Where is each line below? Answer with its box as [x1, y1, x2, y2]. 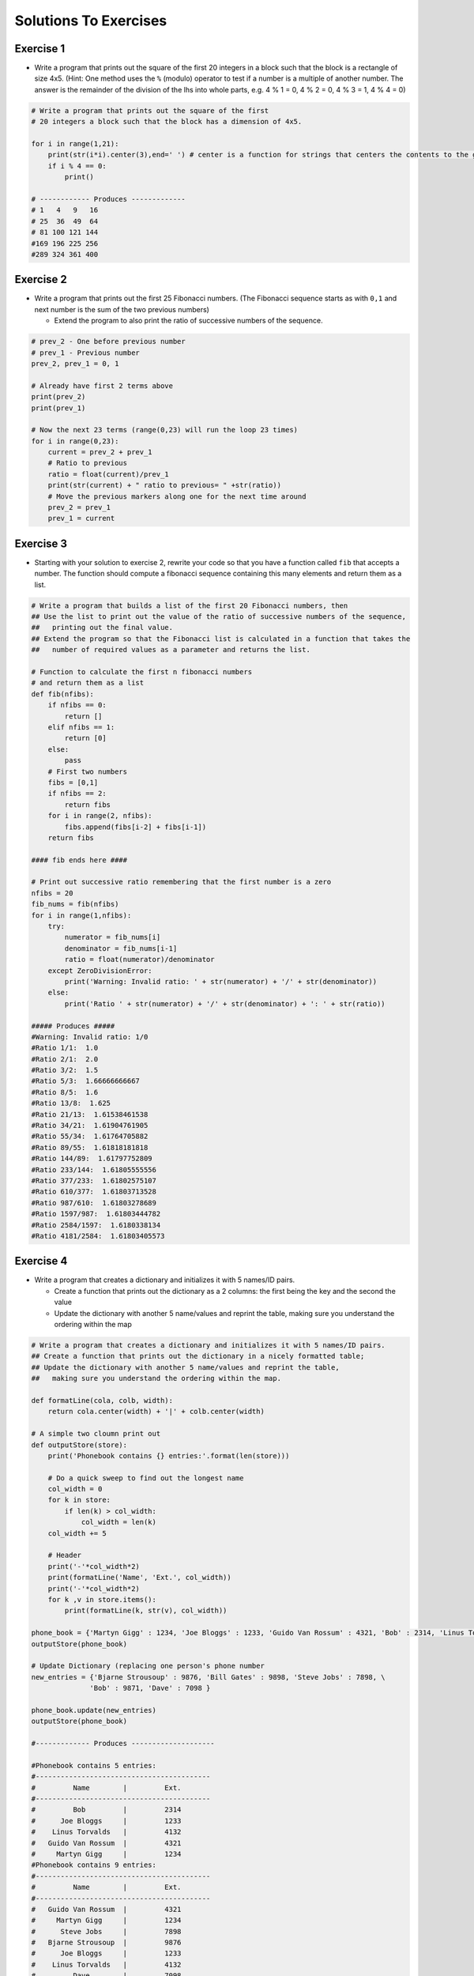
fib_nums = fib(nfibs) [31, 899, 119, 909]
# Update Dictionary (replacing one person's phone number [31, 1661, 265, 1671]
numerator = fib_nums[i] [64, 933, 161, 942]
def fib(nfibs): [31, 689, 95, 699]
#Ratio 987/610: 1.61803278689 [31, 1198, 157, 1207]
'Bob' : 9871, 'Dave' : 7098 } [89, 1684, 211, 1693]
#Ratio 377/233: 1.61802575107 [31, 1176, 157, 1185]
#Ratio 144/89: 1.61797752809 [31, 1154, 153, 1163]
